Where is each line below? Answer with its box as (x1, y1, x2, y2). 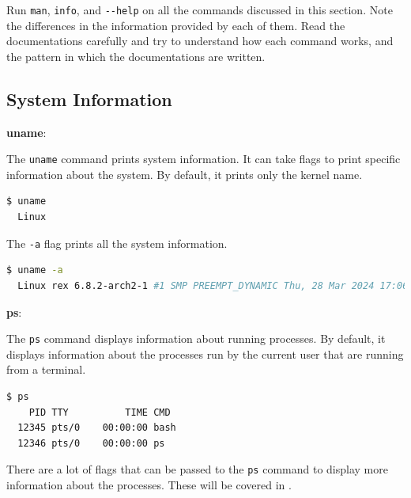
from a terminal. (6, 361, 86, 378)
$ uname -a (6, 264, 63, 276)
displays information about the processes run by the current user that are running (6, 345, 404, 362)
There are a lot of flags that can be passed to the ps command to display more (6, 461, 388, 477)
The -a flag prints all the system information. (6, 234, 228, 251)
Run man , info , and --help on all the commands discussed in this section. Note (6, 2, 393, 17)
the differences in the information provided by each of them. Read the (6, 17, 345, 33)
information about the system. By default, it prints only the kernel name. (6, 165, 363, 182)
